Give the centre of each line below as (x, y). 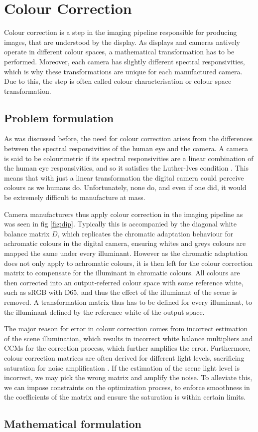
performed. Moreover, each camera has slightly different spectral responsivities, (125, 61)
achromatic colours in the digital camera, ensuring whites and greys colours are (125, 243)
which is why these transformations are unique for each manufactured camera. (123, 71)
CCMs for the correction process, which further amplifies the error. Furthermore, (128, 348)
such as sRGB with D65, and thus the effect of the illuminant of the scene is (121, 292)
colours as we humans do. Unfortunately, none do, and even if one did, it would (125, 187)
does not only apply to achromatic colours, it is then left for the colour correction (129, 263)
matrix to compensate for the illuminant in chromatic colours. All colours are (122, 273)
